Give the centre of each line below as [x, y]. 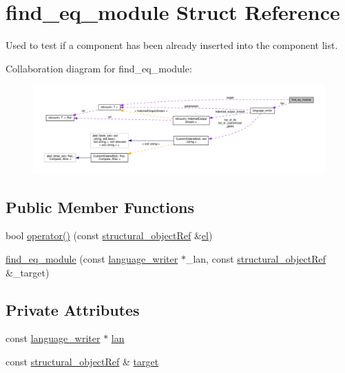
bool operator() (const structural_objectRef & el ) [109, 235]
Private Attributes [73, 309]
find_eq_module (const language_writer [92, 259]
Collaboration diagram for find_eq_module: [99, 68]
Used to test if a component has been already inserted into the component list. [172, 45]
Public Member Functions [100, 206]
